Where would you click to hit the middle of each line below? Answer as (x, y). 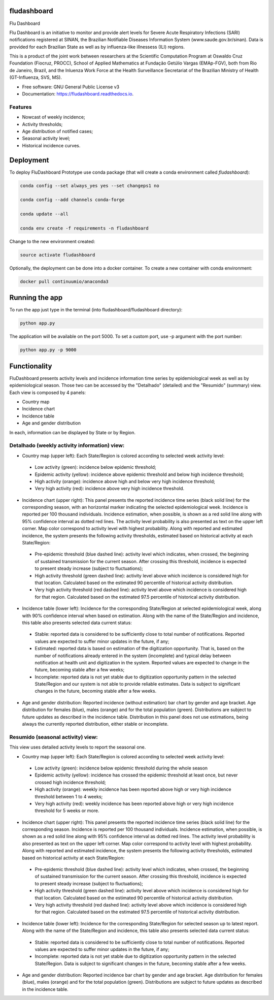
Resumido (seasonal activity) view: (54, 737)
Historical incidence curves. (51, 145)
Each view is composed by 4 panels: (48, 392)
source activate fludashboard (58, 255)
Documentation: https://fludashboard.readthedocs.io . (78, 94)
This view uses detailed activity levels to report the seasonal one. (78, 747)
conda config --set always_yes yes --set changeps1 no (90, 186)
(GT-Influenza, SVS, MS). (36, 77)
